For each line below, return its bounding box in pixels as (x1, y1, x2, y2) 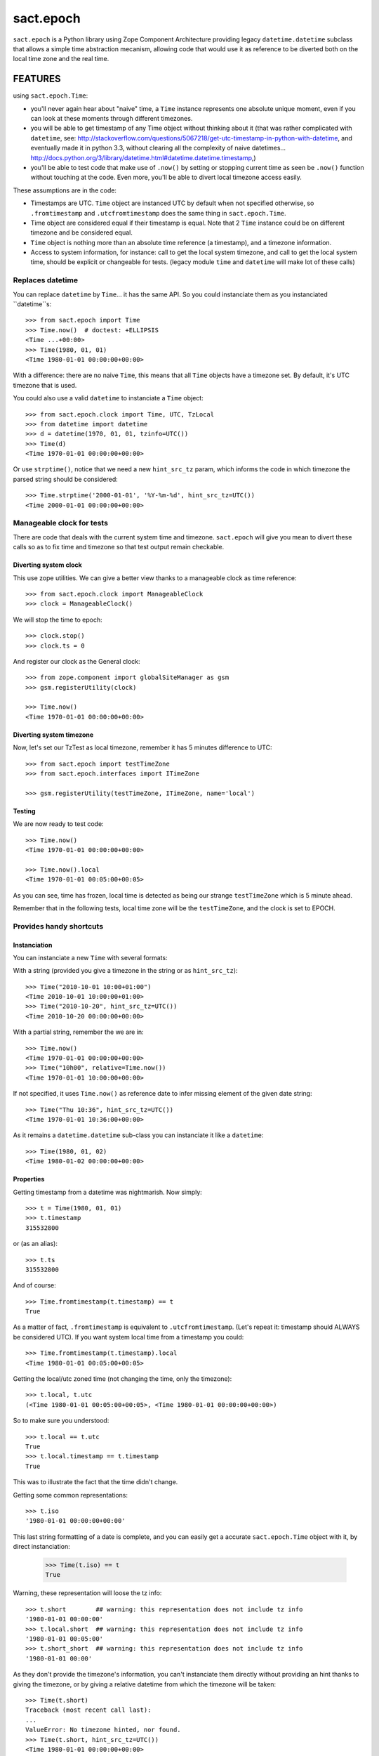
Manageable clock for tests (13, 518, 109, 528)
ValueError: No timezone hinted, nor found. (25, 1726, 182, 1734)
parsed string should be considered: (13, 475, 119, 483)
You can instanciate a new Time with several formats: (13, 953, 168, 962)
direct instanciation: (13, 1542, 70, 1551)
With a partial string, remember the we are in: (13, 1028, 144, 1036)
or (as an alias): (13, 1240, 58, 1248)
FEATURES (13, 73, 61, 85)
